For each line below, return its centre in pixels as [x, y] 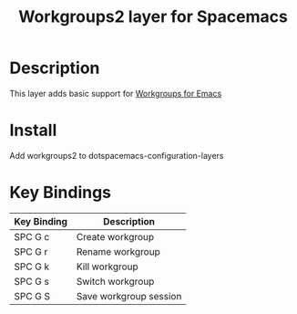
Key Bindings [61, 193]
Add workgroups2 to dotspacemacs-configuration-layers [117, 155]
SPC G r [31, 251]
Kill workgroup [107, 267]
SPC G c [32, 236]
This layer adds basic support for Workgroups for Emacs [116, 93]
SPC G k [32, 267]
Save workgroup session [129, 296]
